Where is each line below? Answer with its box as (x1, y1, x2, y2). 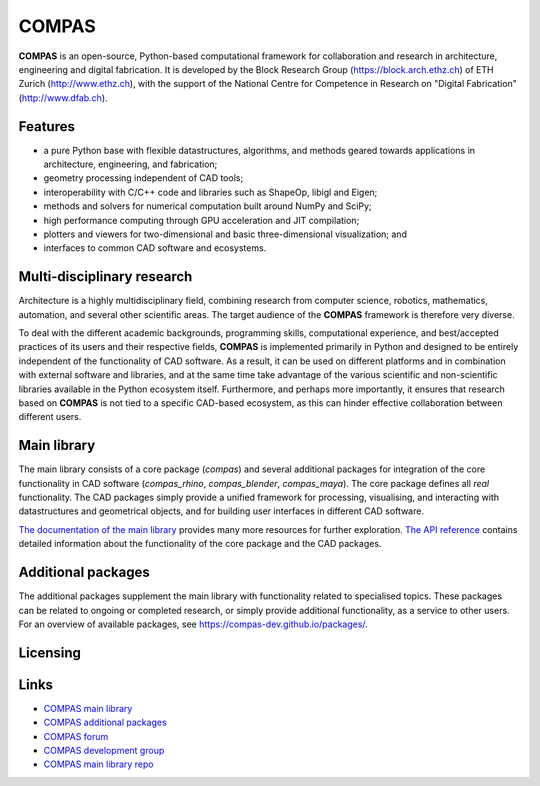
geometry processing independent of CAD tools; (43, 172, 244, 184)
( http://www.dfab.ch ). (18, 91, 109, 104)
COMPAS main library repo (43, 758, 154, 770)
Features (18, 118, 75, 135)
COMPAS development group (43, 745, 165, 757)
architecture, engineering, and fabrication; (43, 158, 218, 170)
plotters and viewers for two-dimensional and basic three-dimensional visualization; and (43, 228, 407, 240)
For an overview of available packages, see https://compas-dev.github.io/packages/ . (18, 618, 369, 630)
